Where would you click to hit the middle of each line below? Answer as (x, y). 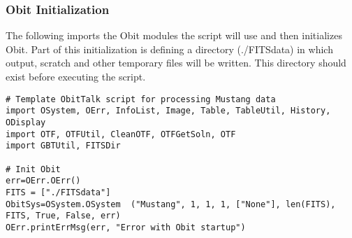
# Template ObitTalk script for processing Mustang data (141, 99)
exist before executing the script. (76, 76)
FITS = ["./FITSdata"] (58, 192)
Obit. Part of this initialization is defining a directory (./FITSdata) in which (169, 49)
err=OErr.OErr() (43, 181)
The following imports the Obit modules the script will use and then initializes (174, 35)
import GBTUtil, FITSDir (63, 146)
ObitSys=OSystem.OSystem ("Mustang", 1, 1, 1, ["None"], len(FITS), (171, 204)
